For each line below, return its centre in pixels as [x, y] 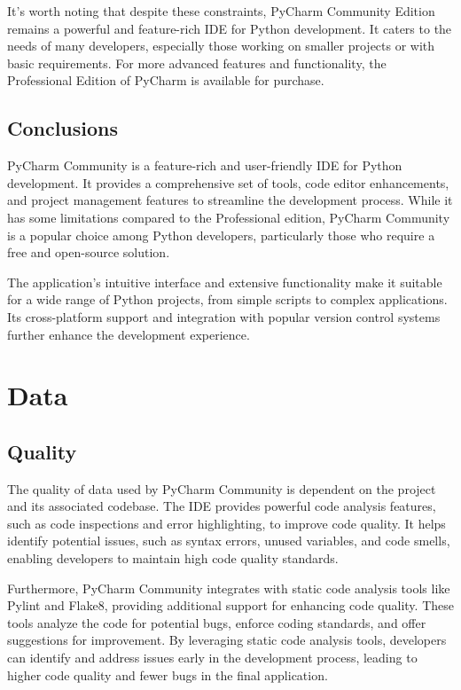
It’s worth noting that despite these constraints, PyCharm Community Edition [221, 11]
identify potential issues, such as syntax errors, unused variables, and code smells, [229, 541]
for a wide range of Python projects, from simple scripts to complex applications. [227, 299]
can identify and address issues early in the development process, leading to [212, 658]
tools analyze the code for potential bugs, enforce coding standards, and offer [217, 622]
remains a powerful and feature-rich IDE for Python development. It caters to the [230, 28]
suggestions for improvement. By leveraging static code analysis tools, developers [227, 640]
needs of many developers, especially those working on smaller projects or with [221, 46]
